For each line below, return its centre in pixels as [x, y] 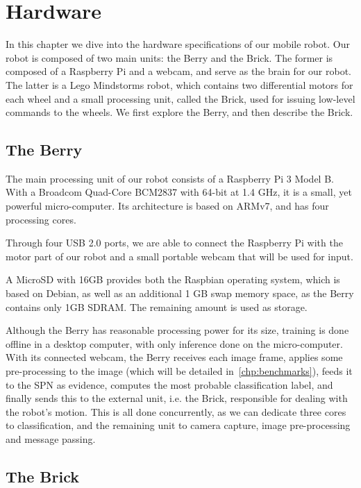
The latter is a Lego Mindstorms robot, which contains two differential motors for [179, 84]
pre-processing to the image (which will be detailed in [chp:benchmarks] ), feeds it [179, 371]
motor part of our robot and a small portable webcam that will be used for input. [179, 256]
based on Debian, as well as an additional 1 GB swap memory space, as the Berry [180, 293]
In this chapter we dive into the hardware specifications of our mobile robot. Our [178, 44]
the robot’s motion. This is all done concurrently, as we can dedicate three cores [176, 411]
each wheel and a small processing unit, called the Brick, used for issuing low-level [180, 98]
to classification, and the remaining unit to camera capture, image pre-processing [178, 425]
